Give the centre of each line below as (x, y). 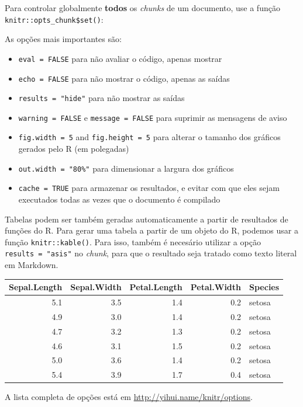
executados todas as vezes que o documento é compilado (119, 199)
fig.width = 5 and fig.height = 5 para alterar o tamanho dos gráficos (149, 137)
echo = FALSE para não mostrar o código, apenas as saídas (124, 78)
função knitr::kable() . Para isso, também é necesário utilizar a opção (133, 241)
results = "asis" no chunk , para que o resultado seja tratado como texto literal (151, 253)
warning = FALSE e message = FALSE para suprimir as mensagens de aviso (153, 117)
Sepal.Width (96, 287)
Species (264, 287)
